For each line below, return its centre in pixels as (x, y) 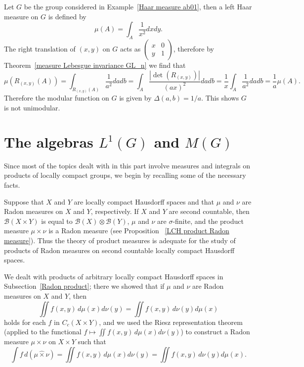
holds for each (25, 322)
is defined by (67, 16)
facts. (12, 184)
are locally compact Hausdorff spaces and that (144, 201)
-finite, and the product (208, 221)
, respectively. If (115, 211)
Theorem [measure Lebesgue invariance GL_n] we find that (95, 65)
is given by (135, 98)
